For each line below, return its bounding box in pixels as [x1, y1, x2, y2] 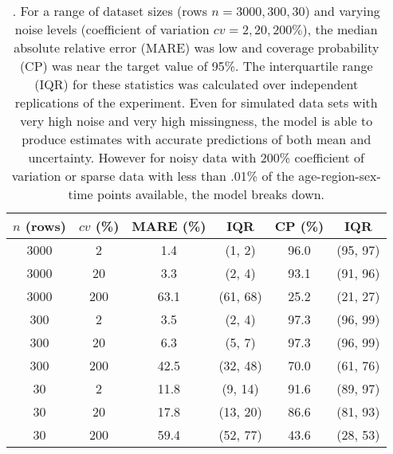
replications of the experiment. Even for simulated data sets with [14, 93, 378, 112]
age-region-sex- [298, 166, 381, 185]
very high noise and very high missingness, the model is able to [20, 112, 373, 130]
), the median [302, 20, 378, 38]
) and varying [305, 2, 380, 20]
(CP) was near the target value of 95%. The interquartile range [19, 57, 373, 75]
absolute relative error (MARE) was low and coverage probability [14, 38, 379, 57]
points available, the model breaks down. [96, 185, 325, 203]
